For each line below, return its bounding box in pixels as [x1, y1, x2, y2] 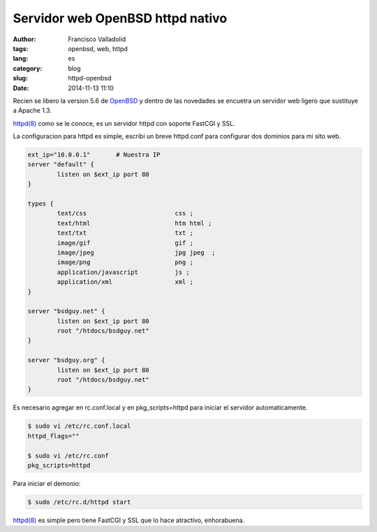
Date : [13, 84, 29, 92]
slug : [13, 74, 28, 82]
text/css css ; [57, 210, 193, 217]
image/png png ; [57, 259, 193, 266]
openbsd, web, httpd [68, 44, 128, 52]
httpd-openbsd [68, 74, 112, 82]
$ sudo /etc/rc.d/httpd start [27, 498, 131, 506]
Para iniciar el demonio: [13, 479, 81, 487]
